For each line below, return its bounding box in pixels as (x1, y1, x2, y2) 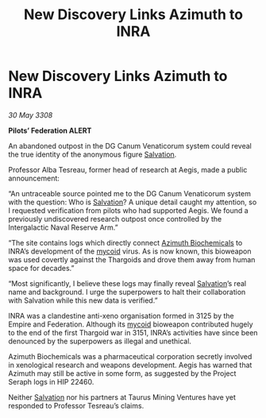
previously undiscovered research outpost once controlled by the (8, 214, 222, 223)
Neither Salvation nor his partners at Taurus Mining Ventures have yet (8, 392, 237, 402)
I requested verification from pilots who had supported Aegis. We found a (8, 205, 249, 215)
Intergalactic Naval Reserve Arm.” (8, 223, 118, 232)
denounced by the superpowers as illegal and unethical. (8, 336, 192, 346)
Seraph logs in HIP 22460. (8, 377, 94, 386)
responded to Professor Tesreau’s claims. (8, 401, 145, 410)
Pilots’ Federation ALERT (8, 126, 92, 135)
